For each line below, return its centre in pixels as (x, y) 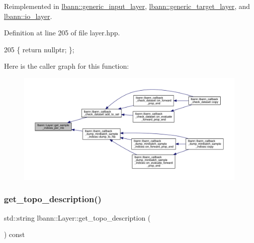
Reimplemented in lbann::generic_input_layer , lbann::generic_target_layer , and (127, 6)
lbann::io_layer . (28, 16)
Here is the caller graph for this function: (67, 66)
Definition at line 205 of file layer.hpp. (62, 33)
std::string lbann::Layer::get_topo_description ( (77, 217)
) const (15, 234)
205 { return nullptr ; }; (39, 49)
